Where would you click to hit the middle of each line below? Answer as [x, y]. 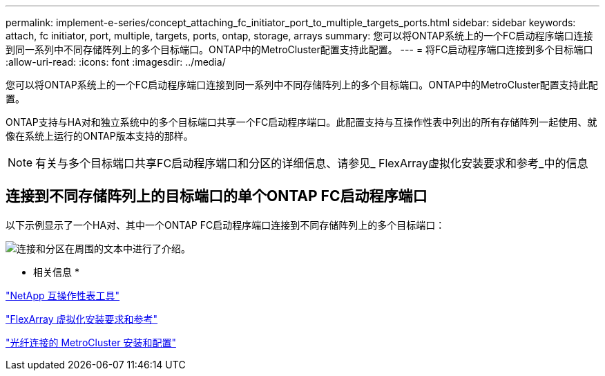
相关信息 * [56, 272]
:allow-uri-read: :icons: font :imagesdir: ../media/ [116, 62]
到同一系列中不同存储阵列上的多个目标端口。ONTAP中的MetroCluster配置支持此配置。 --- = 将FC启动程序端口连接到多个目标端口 [299, 49]
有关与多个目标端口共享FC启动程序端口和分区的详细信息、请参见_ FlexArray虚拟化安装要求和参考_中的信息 [312, 163]
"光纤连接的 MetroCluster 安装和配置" [91, 342]
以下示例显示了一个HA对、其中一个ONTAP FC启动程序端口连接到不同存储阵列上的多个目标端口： [225, 225]
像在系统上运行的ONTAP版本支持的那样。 [99, 136]
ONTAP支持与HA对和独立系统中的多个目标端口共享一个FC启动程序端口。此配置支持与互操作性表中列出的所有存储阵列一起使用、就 [301, 122]
